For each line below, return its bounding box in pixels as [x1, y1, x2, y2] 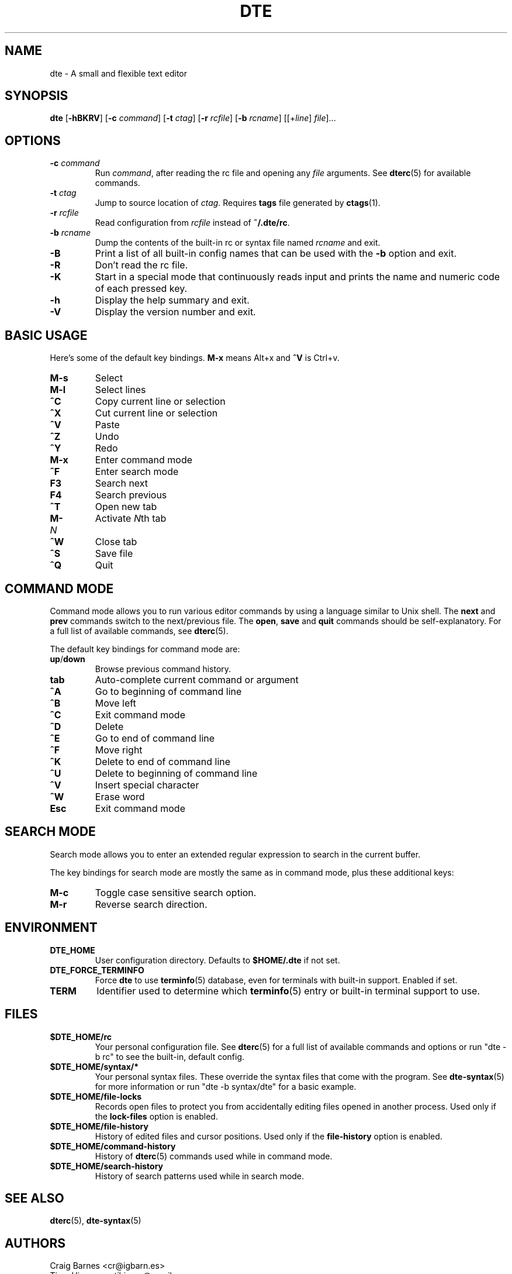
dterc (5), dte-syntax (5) [50, 1216, 141, 1226]
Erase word [95, 790, 145, 803]
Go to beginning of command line [95, 685, 242, 697]
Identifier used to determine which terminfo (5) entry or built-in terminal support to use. [96, 984, 480, 997]
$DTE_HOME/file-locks [50, 1091, 142, 1101]
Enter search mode [95, 466, 179, 478]
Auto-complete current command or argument [95, 673, 299, 686]
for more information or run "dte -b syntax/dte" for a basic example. [95, 1081, 357, 1091]
